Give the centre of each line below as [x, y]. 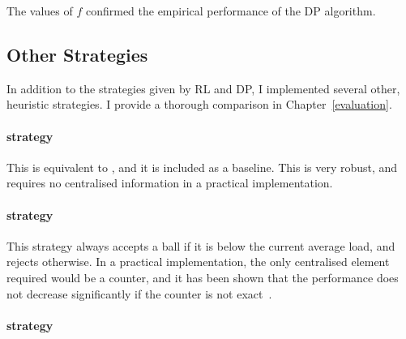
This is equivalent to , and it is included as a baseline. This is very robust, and [202, 167]
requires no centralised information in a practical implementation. [170, 183]
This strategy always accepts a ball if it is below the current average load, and [201, 245]
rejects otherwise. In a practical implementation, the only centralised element [198, 262]
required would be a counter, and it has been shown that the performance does [203, 277]
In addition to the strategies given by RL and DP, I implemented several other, [203, 88]
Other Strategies [77, 54]
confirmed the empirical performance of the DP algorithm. [231, 11]
